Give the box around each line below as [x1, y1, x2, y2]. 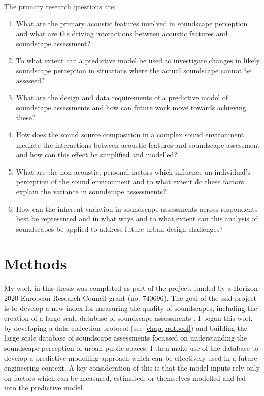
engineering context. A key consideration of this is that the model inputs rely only [4, 362, 260, 373]
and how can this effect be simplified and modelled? [16, 149, 177, 160]
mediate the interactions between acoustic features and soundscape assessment [16, 139, 260, 150]
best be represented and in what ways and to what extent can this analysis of [16, 213, 257, 224]
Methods [4, 253, 67, 274]
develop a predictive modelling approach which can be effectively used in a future [4, 352, 257, 363]
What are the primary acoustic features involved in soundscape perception [16, 18, 248, 29]
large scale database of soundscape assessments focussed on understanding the [4, 332, 247, 343]
